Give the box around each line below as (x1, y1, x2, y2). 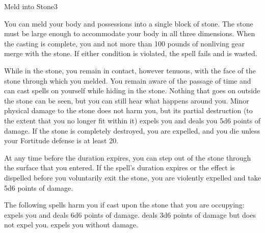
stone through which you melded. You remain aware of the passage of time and (4, 75, 251, 86)
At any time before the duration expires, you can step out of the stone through (4, 152, 251, 163)
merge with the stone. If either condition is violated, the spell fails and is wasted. (4, 48, 257, 59)
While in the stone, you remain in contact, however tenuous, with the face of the (4, 65, 256, 75)
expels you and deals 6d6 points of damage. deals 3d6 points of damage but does (4, 209, 256, 220)
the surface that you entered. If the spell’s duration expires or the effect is (4, 162, 235, 173)
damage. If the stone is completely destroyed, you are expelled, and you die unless (4, 125, 260, 136)
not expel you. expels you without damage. (4, 219, 138, 230)
